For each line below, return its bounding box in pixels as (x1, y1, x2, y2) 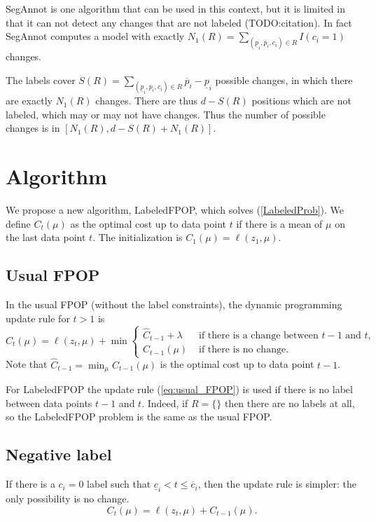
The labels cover (6, 72, 76, 87)
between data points (6, 395, 92, 410)
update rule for (6, 310, 70, 325)
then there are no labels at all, (224, 395, 355, 410)
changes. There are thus (95, 93, 197, 108)
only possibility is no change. (6, 491, 130, 506)
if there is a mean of (236, 216, 323, 231)
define (6, 216, 31, 231)
